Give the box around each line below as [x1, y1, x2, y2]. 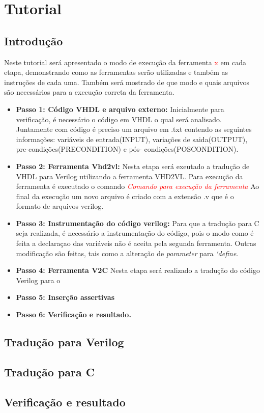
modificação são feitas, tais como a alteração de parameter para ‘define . [16, 247, 239, 258]
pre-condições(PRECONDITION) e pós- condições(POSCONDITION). [16, 144, 239, 154]
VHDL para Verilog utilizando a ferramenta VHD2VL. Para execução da [16, 171, 243, 181]
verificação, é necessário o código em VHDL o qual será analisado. [16, 114, 222, 124]
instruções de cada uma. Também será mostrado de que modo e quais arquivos [4, 76, 250, 87]
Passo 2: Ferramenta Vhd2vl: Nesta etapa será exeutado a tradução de [16, 160, 250, 171]
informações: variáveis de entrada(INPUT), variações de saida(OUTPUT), [16, 133, 248, 144]
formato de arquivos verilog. [16, 201, 104, 211]
